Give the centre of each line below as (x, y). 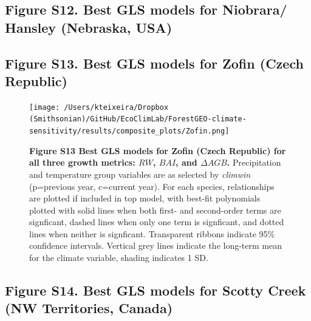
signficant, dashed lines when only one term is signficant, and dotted (157, 222)
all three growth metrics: (82, 162)
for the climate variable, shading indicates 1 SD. (119, 258)
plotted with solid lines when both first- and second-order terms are (155, 210)
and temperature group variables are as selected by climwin (140, 174)
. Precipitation (254, 162)
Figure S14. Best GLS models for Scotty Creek (155, 290)
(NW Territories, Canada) (89, 308)
